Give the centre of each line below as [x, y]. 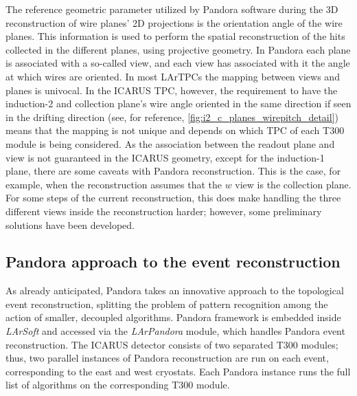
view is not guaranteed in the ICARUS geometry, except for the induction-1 [165, 157]
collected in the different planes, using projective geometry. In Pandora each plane [178, 49]
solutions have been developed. [70, 224]
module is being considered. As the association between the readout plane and [170, 143]
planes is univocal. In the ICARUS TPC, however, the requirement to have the [172, 90]
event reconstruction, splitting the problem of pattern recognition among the [167, 304]
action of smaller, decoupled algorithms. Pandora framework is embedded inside [173, 317]
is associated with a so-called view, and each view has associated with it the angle [178, 63]
